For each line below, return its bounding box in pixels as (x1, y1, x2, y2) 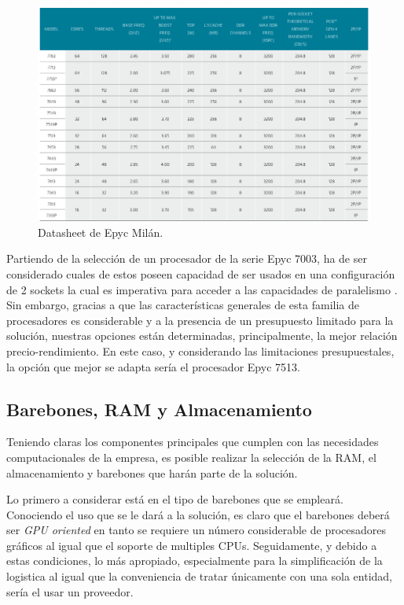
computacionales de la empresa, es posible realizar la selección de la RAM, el (6, 448, 376, 465)
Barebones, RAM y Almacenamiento (6, 397, 312, 421)
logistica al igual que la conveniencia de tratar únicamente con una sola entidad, (6, 568, 393, 585)
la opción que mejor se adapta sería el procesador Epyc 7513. (6, 358, 300, 374)
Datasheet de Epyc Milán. (38, 223, 163, 240)
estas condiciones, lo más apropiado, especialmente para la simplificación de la (6, 552, 383, 569)
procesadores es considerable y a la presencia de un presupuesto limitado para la (6, 312, 394, 328)
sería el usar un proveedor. (6, 583, 134, 599)
